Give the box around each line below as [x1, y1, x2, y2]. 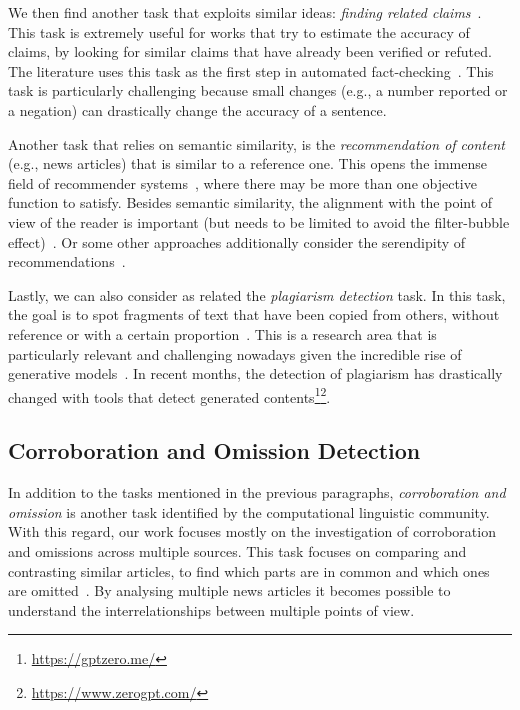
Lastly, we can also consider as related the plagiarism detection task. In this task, [8, 284, 506, 305]
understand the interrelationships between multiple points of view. [8, 599, 415, 620]
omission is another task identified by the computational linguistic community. [8, 501, 490, 522]
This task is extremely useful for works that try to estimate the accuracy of [8, 21, 470, 42]
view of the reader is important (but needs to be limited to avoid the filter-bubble [8, 211, 510, 232]
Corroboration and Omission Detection [8, 435, 421, 466]
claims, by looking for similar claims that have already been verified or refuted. [8, 41, 492, 62]
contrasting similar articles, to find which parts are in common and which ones [8, 560, 490, 581]
